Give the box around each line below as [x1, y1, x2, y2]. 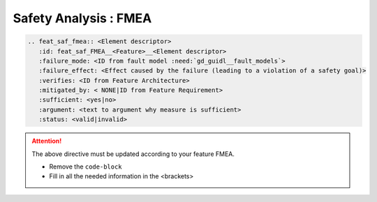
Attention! [31, 137, 62, 146]
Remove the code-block [49, 162, 122, 171]
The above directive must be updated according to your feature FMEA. [31, 150, 235, 158]
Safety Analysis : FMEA [13, 10, 152, 26]
